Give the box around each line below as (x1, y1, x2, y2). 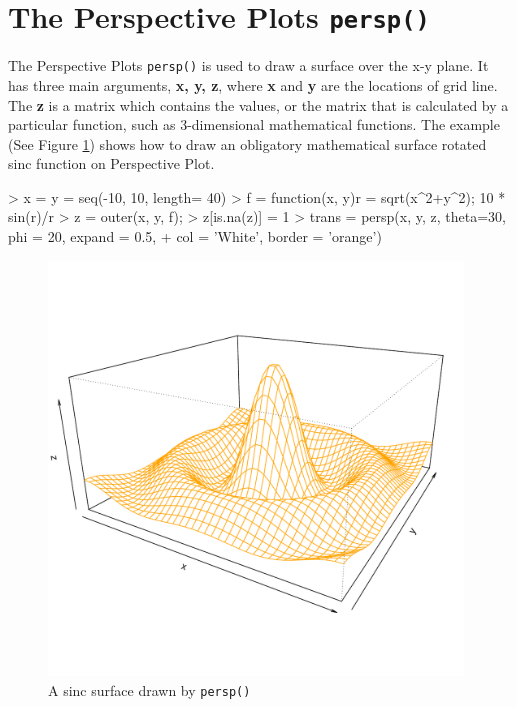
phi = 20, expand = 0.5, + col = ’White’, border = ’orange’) (8, 226, 382, 247)
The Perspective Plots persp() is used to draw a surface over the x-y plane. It (8, 55, 489, 76)
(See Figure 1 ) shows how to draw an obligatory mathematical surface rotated (8, 133, 487, 154)
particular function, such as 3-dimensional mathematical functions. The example (8, 114, 500, 135)
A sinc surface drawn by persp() (48, 679, 251, 700)
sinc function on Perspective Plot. (8, 153, 215, 174)
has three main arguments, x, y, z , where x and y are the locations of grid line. (8, 74, 498, 95)
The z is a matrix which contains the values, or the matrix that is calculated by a (8, 94, 509, 115)
